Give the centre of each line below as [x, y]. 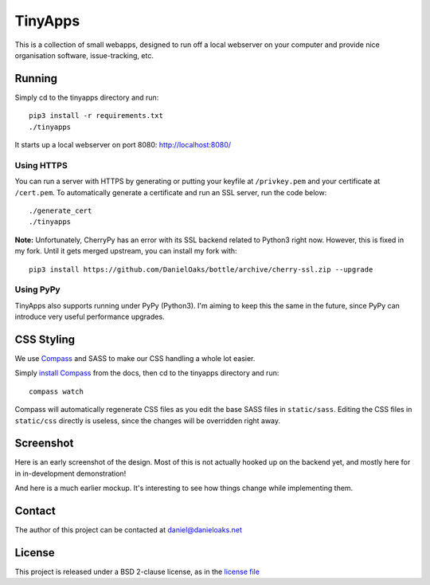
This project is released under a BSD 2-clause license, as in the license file [137, 571]
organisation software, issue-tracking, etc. [84, 55]
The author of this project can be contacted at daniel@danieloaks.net [129, 530]
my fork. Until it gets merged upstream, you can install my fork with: [126, 251]
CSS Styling [45, 339]
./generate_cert [61, 210]
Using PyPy [37, 289]
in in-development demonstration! [70, 473]
